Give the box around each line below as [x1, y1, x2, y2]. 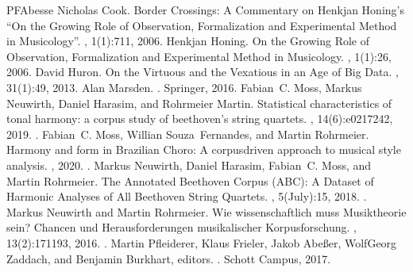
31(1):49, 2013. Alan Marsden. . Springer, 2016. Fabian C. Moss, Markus [6, 79, 362, 95]
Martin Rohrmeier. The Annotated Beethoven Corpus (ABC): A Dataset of [6, 172, 374, 189]
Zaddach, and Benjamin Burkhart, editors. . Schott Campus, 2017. [6, 250, 331, 266]
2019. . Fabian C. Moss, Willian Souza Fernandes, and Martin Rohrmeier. [6, 125, 369, 142]
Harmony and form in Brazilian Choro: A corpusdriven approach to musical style [6, 141, 401, 158]
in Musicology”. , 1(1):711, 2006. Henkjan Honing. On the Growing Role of [6, 33, 370, 49]
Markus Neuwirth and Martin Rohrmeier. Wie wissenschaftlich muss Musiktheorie [6, 203, 407, 220]
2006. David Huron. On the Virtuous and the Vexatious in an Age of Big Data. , [6, 63, 399, 80]
